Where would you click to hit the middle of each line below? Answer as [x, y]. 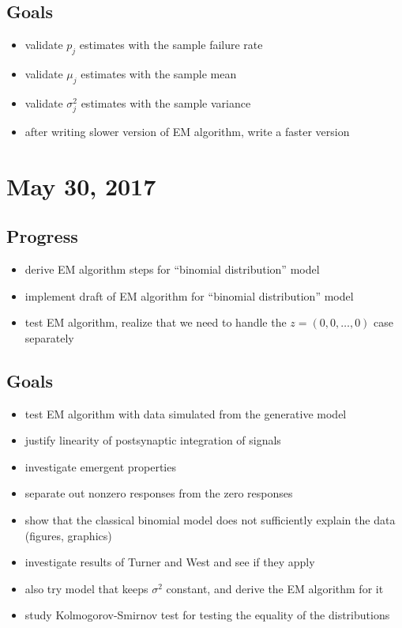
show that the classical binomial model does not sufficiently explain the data [210, 520]
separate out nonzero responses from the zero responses [159, 493]
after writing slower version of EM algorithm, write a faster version [187, 131]
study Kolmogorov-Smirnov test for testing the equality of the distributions [207, 615]
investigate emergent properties [100, 466]
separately [49, 337]
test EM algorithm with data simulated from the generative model [186, 413]
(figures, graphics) [68, 535]
